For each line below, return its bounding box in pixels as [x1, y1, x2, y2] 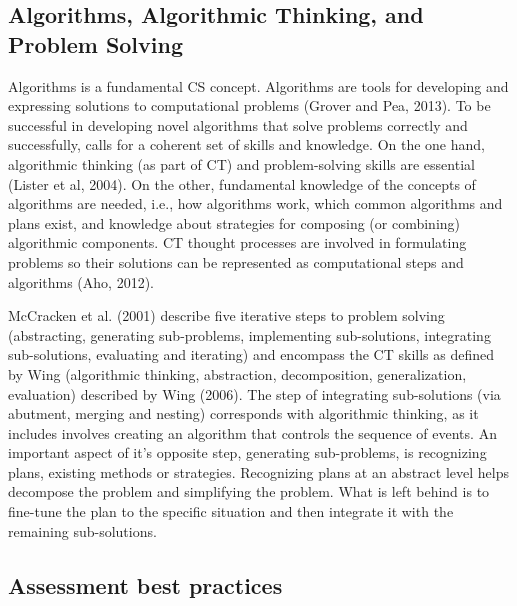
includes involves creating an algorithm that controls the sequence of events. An [8, 422, 497, 443]
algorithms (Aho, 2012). [8, 271, 154, 292]
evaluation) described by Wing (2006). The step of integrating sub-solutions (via [8, 383, 501, 404]
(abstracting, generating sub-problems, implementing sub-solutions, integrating [8, 324, 491, 345]
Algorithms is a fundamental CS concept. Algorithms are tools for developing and [8, 75, 509, 96]
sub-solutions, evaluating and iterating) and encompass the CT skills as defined [8, 344, 494, 365]
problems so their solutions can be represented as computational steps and [8, 251, 464, 272]
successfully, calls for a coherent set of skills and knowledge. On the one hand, [8, 134, 485, 155]
